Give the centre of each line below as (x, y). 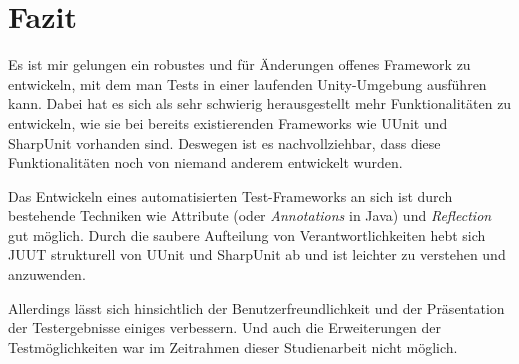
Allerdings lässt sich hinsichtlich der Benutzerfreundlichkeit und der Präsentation (256, 307)
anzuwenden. (47, 274)
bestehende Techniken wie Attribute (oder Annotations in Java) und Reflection (250, 215)
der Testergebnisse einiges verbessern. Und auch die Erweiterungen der (224, 327)
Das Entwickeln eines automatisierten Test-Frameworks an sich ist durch (230, 195)
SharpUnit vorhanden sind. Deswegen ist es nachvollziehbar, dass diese (224, 142)
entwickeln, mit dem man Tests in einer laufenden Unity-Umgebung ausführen (247, 83)
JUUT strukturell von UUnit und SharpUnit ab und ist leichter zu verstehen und (257, 254)
